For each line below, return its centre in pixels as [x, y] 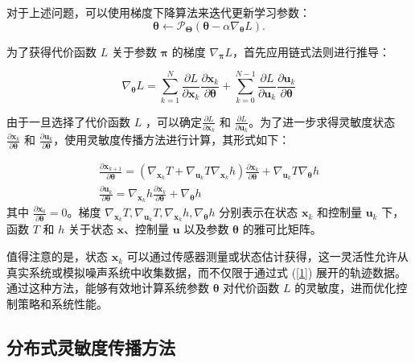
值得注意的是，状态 [57, 256]
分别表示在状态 [259, 212]
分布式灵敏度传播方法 [91, 346]
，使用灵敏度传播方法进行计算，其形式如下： [172, 140]
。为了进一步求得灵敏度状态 [322, 121]
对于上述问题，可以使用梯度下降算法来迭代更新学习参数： [158, 12]
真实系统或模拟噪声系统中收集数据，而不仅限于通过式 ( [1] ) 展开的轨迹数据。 [207, 272]
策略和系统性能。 [62, 303]
